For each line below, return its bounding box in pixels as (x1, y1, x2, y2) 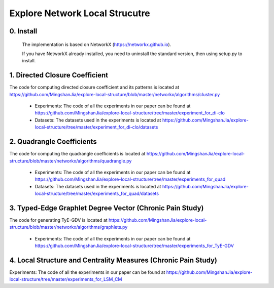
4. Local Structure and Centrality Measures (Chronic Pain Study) (9, 256, 218, 264)
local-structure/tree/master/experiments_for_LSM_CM (9, 276, 122, 282)
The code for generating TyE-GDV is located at (9, 217, 108, 223)
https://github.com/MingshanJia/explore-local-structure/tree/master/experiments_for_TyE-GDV (35, 243, 234, 249)
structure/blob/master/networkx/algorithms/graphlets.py (9, 224, 128, 230)
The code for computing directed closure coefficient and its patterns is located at (9, 84, 180, 91)
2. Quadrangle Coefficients (9, 137, 97, 146)
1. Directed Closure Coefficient (9, 71, 109, 79)
